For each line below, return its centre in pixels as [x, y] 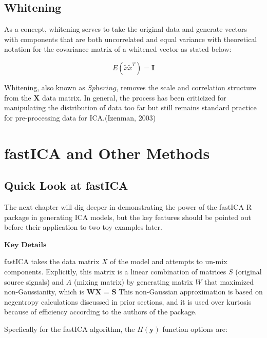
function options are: [195, 329]
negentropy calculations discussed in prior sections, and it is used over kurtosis [128, 301]
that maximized [229, 281]
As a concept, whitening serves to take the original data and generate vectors [126, 29]
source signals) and [34, 281]
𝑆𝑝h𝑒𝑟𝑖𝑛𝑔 [102, 88]
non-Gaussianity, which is [44, 292]
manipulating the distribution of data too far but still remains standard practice [130, 107]
